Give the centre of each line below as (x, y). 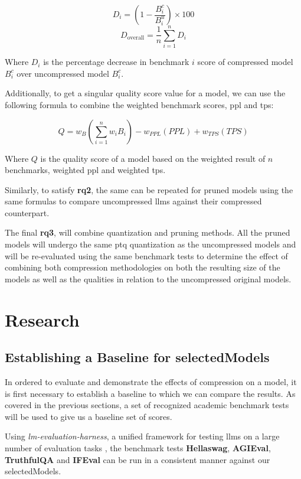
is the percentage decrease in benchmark (116, 62)
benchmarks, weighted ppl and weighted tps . (85, 170)
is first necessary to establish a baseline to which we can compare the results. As (150, 393)
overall (136, 38)
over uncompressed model (63, 73)
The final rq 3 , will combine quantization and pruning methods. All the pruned (148, 232)
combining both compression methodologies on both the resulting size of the (143, 267)
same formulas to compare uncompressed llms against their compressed (133, 201)
